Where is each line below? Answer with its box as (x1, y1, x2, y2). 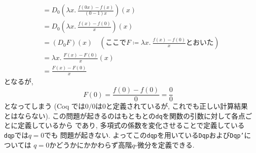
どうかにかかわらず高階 (56, 139, 132, 150)
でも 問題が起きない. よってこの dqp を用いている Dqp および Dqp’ (44, 129, 244, 140)
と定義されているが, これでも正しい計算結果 (106, 101, 248, 111)
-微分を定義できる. (135, 139, 195, 150)
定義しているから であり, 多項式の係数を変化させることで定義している (17, 120, 245, 130)
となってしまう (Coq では (4, 101, 85, 111)
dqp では (4, 129, 29, 140)
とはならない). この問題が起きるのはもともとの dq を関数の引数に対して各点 (4, 110, 245, 121)
